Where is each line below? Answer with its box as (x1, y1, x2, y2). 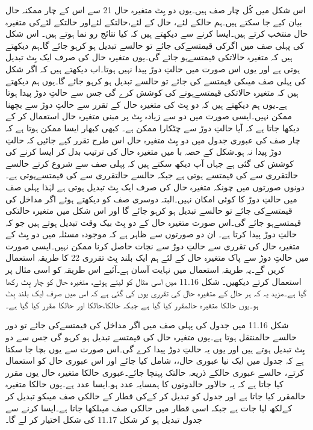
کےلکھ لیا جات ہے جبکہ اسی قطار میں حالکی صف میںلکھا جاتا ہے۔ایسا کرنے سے (5, 401, 293, 414)
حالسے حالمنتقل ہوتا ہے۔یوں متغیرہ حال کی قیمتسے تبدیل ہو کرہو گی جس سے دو (5, 331, 297, 343)
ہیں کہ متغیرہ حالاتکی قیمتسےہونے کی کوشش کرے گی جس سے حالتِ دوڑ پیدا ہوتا (5, 86, 299, 99)
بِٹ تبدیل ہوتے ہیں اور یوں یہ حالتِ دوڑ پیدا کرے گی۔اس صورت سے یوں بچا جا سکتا (5, 342, 305, 355)
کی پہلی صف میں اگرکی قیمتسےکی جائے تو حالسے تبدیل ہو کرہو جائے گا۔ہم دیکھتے (5, 39, 305, 51)
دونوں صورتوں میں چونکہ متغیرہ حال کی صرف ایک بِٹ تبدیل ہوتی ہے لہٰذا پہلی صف (5, 180, 305, 193)
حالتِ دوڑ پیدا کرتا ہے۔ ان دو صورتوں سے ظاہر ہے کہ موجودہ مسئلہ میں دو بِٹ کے (5, 228, 297, 240)
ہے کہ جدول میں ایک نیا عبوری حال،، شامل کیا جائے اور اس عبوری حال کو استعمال (5, 354, 304, 367)
